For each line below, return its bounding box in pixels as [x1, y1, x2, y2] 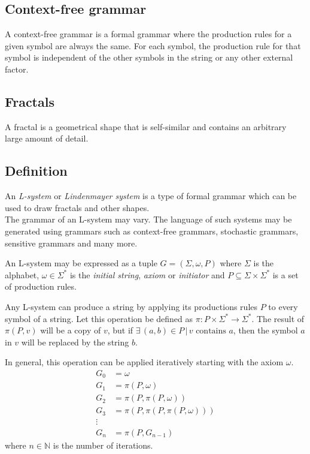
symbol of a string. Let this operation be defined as [5, 312, 193, 324]
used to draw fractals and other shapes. [5, 201, 150, 214]
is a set [272, 268, 299, 281]
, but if [107, 324, 133, 336]
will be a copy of [40, 324, 101, 336]
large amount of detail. [5, 132, 89, 145]
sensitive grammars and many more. [5, 236, 138, 249]
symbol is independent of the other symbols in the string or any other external [5, 51, 293, 64]
